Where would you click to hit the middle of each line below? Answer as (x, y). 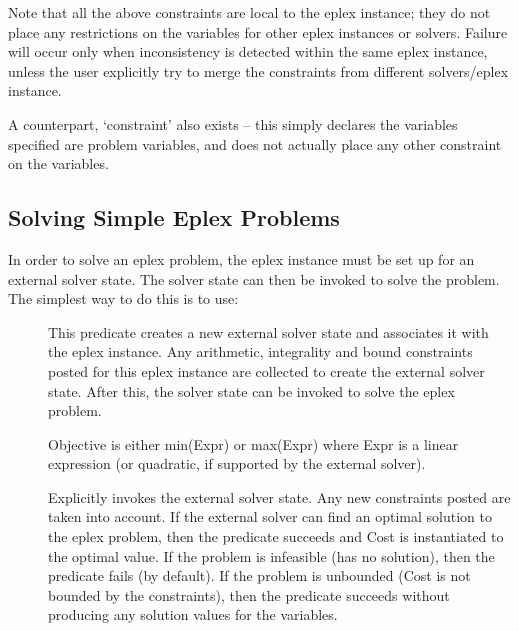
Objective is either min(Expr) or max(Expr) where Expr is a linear (253, 443)
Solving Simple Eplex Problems (174, 217)
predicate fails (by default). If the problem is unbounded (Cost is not (259, 575)
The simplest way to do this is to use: (123, 298)
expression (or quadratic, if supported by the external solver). (237, 463)
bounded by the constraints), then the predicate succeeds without (249, 594)
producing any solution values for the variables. (193, 614)
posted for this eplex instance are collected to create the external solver (266, 370)
